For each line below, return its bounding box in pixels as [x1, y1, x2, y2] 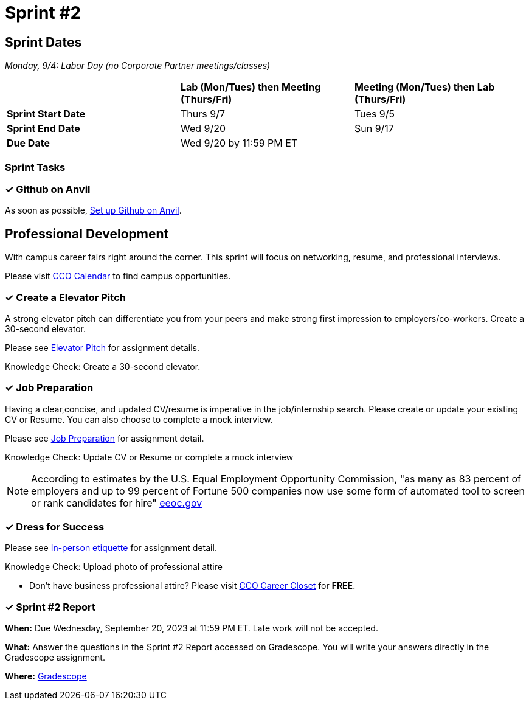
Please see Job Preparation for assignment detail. [5, 432, 204, 443]
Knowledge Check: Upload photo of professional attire [5, 561, 223, 572]
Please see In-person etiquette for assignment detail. [5, 543, 217, 554]
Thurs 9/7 [180, 108, 225, 120]
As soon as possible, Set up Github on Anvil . [5, 205, 182, 216]
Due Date [7, 137, 50, 150]
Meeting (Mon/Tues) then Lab [354, 81, 495, 94]
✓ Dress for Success [5, 521, 105, 533]
